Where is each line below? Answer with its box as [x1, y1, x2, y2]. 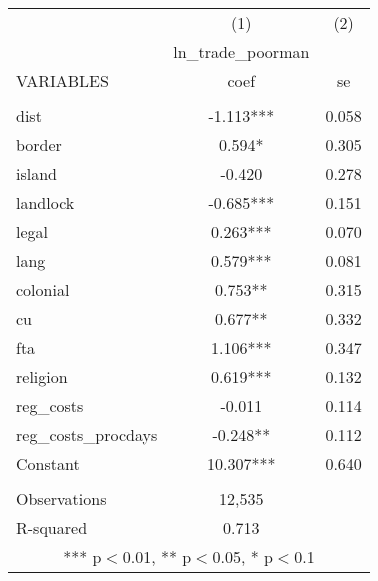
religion [16, 365, 68, 388]
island [16, 162, 57, 185]
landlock [16, 191, 75, 214]
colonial [16, 278, 70, 301]
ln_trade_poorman [173, 40, 310, 63]
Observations [16, 487, 107, 510]
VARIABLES [16, 69, 109, 92]
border [16, 133, 62, 156]
